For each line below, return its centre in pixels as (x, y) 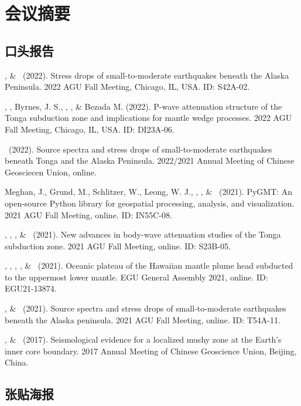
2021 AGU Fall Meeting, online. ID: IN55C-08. (88, 214)
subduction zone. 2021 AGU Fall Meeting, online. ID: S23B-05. (118, 246)
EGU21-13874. (31, 288)
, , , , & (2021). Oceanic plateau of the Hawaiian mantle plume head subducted (149, 265)
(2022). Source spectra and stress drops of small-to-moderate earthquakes (140, 149)
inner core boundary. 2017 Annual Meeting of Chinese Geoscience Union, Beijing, (151, 351)
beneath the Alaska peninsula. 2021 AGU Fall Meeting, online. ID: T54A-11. (143, 319)
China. (17, 362)
